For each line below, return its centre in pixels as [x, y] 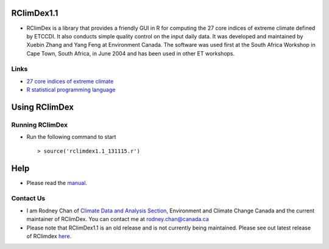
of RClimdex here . [49, 236]
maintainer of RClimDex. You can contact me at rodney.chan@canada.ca [118, 219]
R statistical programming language [71, 90]
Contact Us [28, 198]
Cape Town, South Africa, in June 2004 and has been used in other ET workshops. [131, 53]
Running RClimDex [40, 125]
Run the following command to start [71, 137]
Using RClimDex [43, 107]
